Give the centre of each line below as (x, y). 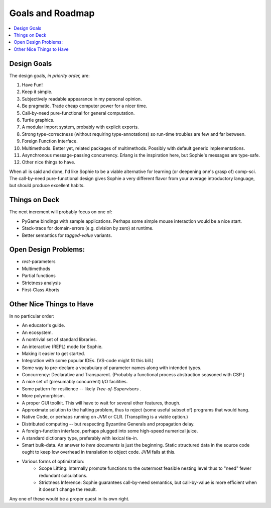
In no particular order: (32, 316)
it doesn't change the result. (68, 489)
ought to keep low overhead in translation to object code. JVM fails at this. (99, 452)
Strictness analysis (41, 283)
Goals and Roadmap (52, 13)
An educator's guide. (43, 325)
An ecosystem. (37, 332)
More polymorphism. (43, 396)
